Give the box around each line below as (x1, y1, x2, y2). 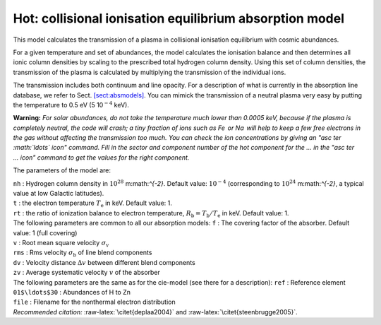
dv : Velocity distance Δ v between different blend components (13, 258, 195, 266)
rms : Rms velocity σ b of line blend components (13, 248, 152, 259)
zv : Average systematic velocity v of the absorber (13, 268, 160, 277)
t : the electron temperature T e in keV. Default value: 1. (13, 199, 173, 209)
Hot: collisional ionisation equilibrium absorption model (13, 11, 345, 26)
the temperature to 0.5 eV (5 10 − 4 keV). (13, 100, 130, 109)
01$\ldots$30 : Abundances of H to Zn (13, 288, 131, 296)
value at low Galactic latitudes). (13, 189, 104, 198)
